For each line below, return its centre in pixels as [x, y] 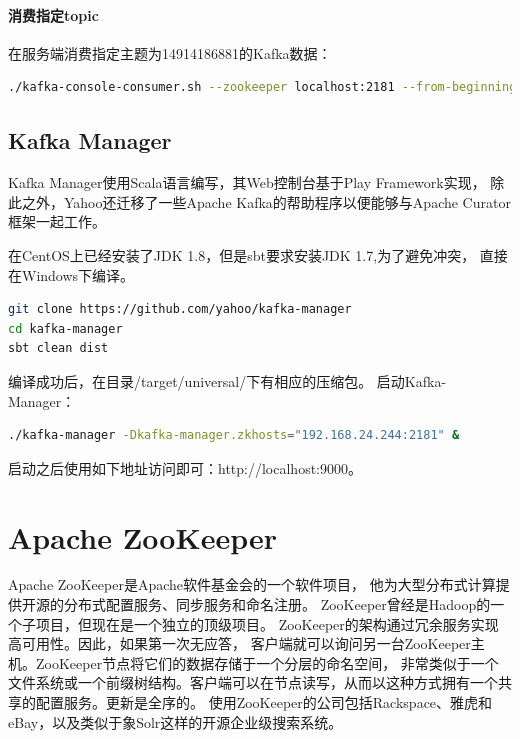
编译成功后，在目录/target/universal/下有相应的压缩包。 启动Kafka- [227, 380]
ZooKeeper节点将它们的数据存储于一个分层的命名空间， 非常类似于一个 [267, 662]
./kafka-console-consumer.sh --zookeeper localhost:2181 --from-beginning [262, 87]
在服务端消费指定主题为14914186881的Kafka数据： [170, 52]
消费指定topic [53, 14]
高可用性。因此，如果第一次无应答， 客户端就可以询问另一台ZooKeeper [239, 643]
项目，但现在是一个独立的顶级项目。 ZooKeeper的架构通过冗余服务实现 [267, 623]
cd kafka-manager [65, 328]
